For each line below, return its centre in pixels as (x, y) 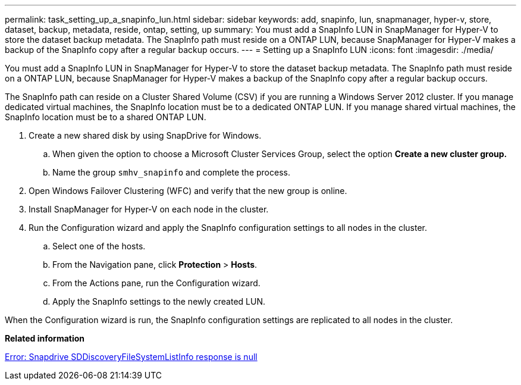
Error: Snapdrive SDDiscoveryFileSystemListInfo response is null (131, 357)
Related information (45, 338)
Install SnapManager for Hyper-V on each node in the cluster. (149, 209)
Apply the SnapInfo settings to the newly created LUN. (159, 301)
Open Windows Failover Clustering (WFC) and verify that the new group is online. (188, 191)
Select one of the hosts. (99, 246)
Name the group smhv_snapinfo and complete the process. (171, 172)
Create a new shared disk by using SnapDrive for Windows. (145, 135)
